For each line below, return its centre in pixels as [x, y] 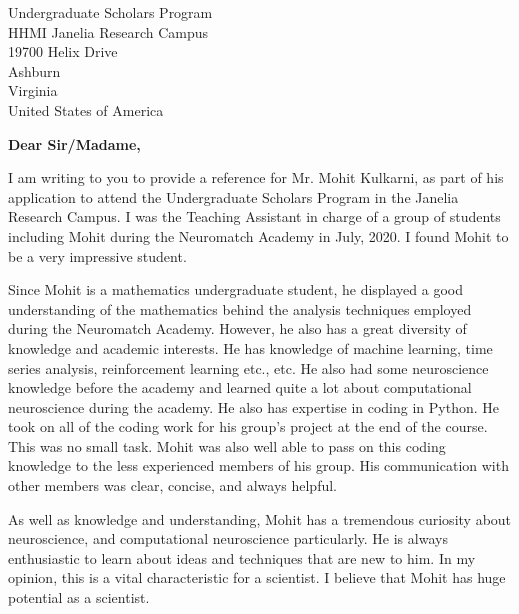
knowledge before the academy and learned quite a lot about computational [240, 387]
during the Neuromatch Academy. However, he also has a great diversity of [237, 328]
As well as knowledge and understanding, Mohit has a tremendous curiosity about [260, 518]
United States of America [86, 109]
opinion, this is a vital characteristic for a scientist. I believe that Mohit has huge [257, 577]
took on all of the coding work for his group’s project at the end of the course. [248, 426]
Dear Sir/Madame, [74, 143]
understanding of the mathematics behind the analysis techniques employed [240, 308]
